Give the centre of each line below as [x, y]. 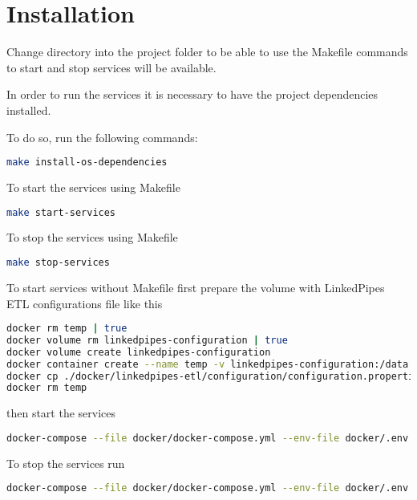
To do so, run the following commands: [102, 137]
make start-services [61, 212]
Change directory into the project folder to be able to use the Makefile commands [207, 52]
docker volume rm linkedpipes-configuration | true [147, 340]
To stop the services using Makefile [92, 237]
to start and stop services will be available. [111, 67]
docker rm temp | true [67, 329]
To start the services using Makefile [93, 187]
